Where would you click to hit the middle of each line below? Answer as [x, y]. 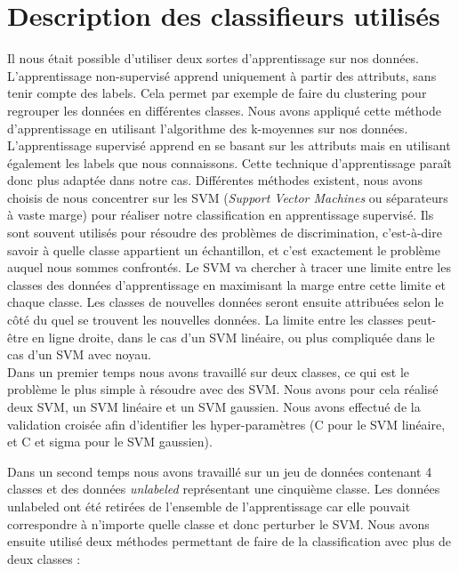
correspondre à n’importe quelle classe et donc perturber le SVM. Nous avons [218, 523]
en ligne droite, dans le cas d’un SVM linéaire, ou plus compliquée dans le [234, 337]
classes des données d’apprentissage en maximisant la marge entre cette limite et [226, 284]
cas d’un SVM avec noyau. [79, 354]
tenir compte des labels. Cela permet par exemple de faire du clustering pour [217, 93]
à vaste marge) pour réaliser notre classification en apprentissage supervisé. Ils [221, 215]
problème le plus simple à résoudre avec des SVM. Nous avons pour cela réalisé [223, 389]
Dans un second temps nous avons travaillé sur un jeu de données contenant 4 [220, 471]
